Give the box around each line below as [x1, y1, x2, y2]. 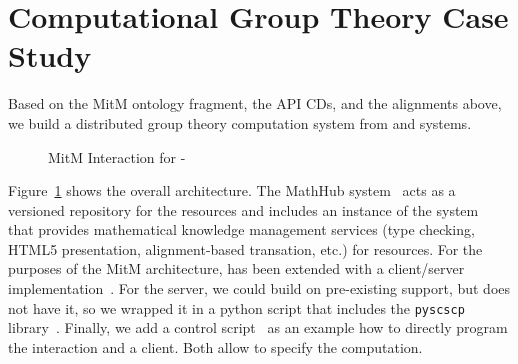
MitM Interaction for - [48, 146, 186, 167]
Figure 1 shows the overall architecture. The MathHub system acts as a [8, 180, 456, 201]
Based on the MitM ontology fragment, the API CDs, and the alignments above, [8, 93, 502, 114]
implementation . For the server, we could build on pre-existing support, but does [8, 278, 511, 299]
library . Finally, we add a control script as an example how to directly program [8, 317, 508, 338]
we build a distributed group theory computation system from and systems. [8, 112, 472, 133]
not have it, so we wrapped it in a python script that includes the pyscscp [8, 297, 465, 318]
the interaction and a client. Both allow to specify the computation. [8, 336, 423, 357]
